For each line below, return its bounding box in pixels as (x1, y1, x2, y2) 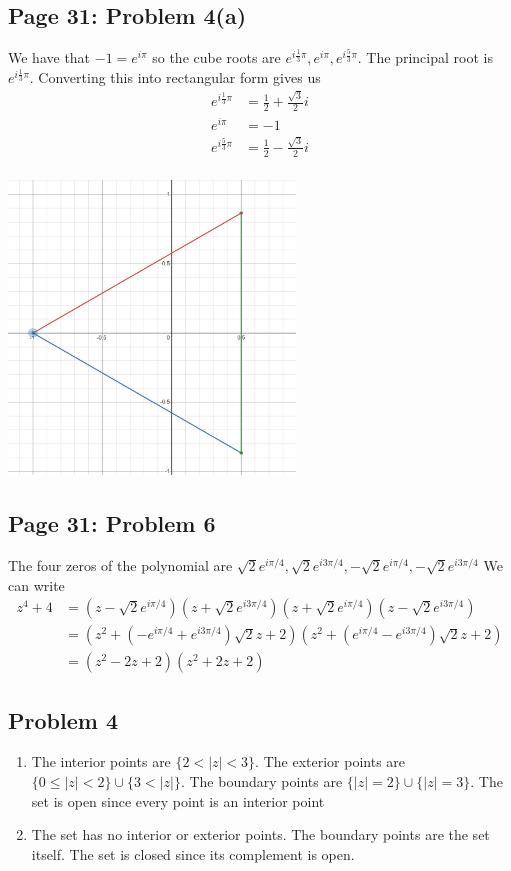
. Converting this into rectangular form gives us (29, 66, 321, 87)
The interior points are (31, 751, 171, 772)
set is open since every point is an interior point (31, 790, 325, 811)
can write (8, 574, 65, 595)
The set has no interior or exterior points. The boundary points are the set (31, 824, 490, 845)
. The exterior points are (255, 751, 406, 772)
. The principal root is (357, 47, 493, 68)
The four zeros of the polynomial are (8, 554, 233, 575)
